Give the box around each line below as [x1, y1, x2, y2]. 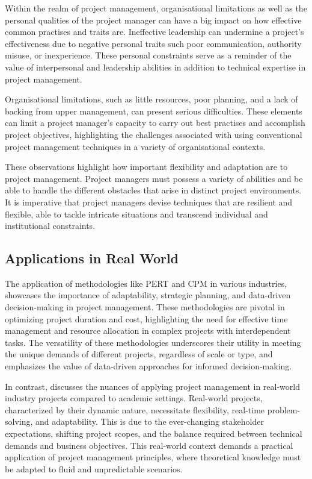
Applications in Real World [5, 249, 179, 268]
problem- [267, 403, 301, 416]
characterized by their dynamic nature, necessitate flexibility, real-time [5, 403, 265, 416]
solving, [5, 415, 33, 428]
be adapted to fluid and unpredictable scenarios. [5, 462, 183, 475]
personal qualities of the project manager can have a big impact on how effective [5, 13, 302, 26]
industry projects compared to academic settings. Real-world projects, [5, 392, 263, 404]
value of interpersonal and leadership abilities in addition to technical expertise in [5, 60, 306, 73]
